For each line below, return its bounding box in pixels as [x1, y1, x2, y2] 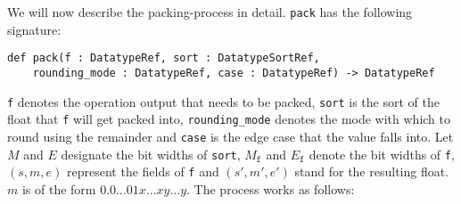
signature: [7, 20, 62, 38]
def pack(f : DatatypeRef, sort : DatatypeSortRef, [7, 52, 320, 65]
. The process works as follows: [186, 179, 355, 198]
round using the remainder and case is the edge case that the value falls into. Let [7, 126, 454, 145]
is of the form [21, 179, 96, 198]
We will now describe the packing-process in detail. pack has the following [7, 3, 413, 20]
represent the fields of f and [67, 162, 219, 181]
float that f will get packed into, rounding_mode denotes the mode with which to [7, 110, 450, 128]
